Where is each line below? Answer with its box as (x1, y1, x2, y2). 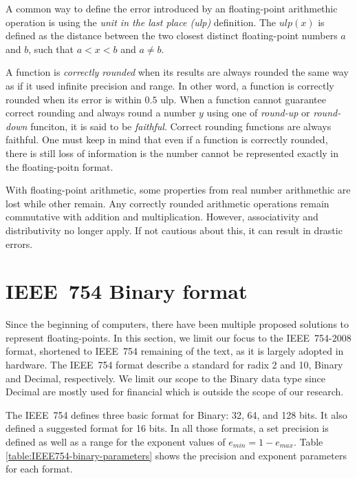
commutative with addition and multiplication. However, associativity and (6, 209, 318, 224)
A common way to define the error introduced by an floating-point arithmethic (6, 1, 338, 15)
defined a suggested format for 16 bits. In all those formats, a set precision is (6, 421, 329, 435)
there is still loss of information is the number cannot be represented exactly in (6, 145, 339, 160)
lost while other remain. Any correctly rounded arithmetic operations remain (6, 196, 329, 210)
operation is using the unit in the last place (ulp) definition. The (6, 14, 277, 29)
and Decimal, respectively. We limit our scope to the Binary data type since (6, 371, 326, 385)
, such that (28, 41, 74, 56)
